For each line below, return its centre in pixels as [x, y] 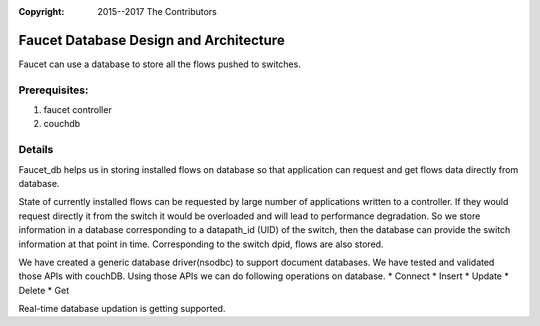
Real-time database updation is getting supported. [122, 309]
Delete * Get [44, 290]
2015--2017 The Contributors [157, 11]
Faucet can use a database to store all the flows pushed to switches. [160, 64]
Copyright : [41, 11]
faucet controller [77, 110]
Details [36, 150]
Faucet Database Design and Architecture [151, 40]
